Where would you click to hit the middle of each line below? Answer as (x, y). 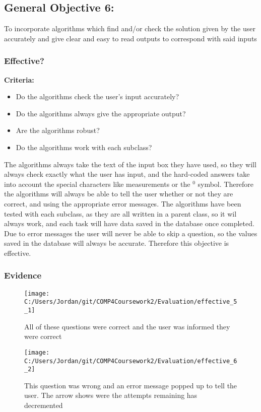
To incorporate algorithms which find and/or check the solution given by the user (130, 28)
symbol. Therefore (226, 184)
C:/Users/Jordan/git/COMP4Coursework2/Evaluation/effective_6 (131, 361)
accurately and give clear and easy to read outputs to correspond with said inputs (130, 38)
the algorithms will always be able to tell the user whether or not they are (119, 194)
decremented (44, 405)
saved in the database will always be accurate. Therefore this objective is (117, 243)
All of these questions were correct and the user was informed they (127, 326)
